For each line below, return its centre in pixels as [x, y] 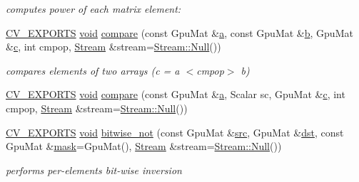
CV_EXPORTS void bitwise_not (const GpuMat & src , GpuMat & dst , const [175, 132]
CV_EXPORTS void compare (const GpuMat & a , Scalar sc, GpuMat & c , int [176, 94]
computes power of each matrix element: [93, 9]
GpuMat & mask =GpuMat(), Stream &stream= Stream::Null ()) [144, 146]
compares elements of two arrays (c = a [93, 70]
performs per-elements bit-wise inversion [94, 170]
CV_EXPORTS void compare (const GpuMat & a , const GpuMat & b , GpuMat [179, 32]
